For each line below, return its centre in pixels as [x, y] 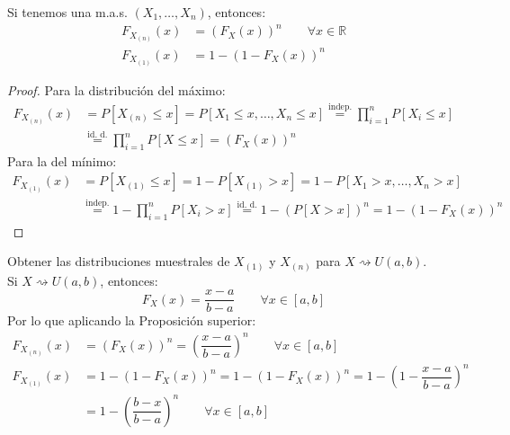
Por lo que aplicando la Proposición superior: [132, 320]
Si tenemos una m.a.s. [67, 12]
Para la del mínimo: [62, 160]
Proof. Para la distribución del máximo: [116, 89]
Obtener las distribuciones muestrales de [119, 261]
